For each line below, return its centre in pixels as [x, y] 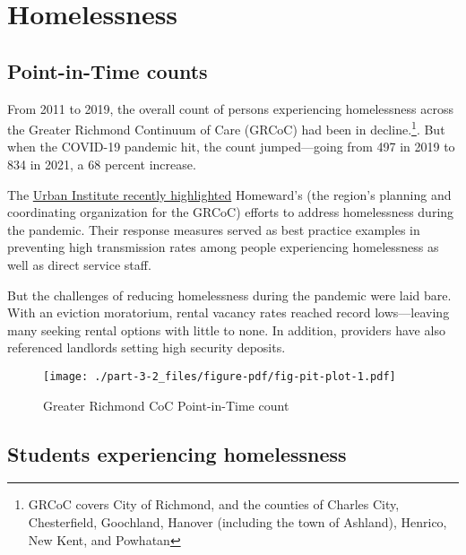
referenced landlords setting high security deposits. [147, 347]
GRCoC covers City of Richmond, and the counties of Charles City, [214, 504]
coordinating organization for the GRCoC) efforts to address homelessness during [231, 212]
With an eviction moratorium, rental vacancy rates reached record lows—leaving [229, 312]
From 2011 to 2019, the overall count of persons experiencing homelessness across [230, 108]
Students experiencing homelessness [177, 453]
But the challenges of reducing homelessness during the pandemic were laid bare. [229, 295]
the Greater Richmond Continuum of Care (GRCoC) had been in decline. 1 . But [226, 128]
